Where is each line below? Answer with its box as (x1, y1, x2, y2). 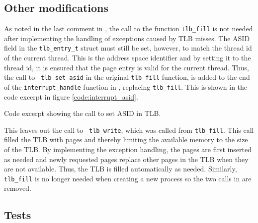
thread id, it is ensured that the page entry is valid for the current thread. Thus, (4, 62, 249, 72)
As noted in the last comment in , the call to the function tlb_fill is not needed (4, 23, 253, 34)
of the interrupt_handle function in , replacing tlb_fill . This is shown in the (4, 81, 248, 92)
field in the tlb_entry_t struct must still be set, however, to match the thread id (4, 43, 252, 53)
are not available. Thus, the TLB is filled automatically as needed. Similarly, (4, 164, 237, 174)
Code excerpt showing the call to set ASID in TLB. (4, 108, 161, 118)
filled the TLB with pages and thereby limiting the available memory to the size (4, 134, 248, 145)
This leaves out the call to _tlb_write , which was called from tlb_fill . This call (4, 124, 254, 135)
